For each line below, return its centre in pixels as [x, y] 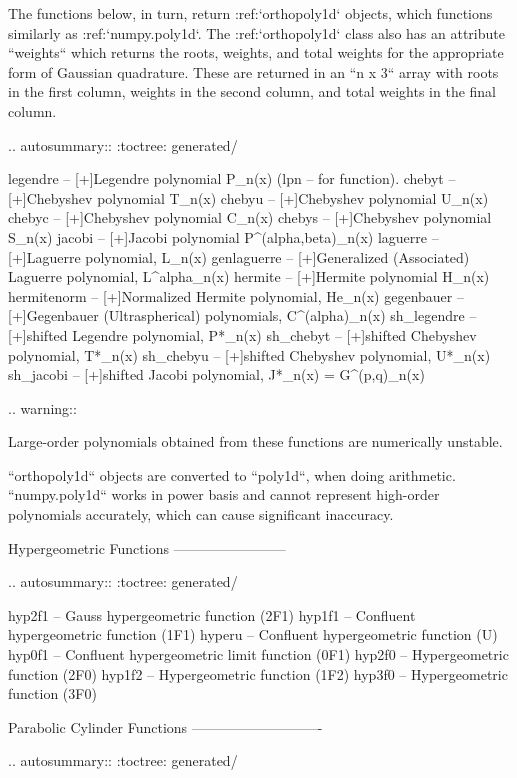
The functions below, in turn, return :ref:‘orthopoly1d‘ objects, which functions [250, 13]
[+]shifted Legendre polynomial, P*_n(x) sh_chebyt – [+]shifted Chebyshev [242, 334]
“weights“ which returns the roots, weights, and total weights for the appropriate [256, 52]
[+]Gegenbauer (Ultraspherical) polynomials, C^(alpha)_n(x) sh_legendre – [242, 315]
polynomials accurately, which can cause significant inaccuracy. [201, 514]
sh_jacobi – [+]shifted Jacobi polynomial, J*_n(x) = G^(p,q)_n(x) [216, 374]
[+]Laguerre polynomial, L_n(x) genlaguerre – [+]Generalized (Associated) [239, 256]
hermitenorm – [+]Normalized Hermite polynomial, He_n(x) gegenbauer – [236, 295]
